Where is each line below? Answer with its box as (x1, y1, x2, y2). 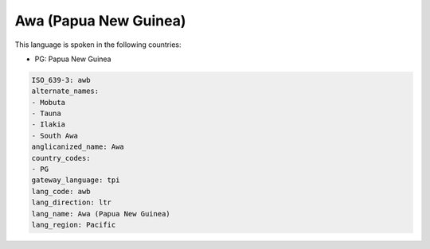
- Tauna (31, 109, 61, 119)
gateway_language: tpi (31, 176, 120, 185)
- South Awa (31, 131, 79, 140)
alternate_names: (31, 87, 100, 95)
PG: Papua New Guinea (34, 54, 111, 64)
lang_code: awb (31, 187, 91, 196)
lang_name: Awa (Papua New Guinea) (31, 209, 170, 218)
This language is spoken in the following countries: (14, 40, 182, 49)
